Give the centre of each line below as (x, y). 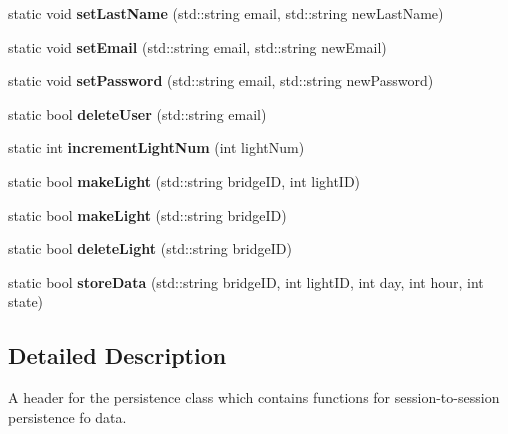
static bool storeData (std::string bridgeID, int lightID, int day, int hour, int (246, 281)
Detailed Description (117, 355)
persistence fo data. (67, 416)
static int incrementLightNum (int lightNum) (156, 147)
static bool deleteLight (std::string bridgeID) (150, 248)
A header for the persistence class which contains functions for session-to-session (254, 397)
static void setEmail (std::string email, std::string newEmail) (197, 46)
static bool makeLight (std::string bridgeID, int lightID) (184, 180)
